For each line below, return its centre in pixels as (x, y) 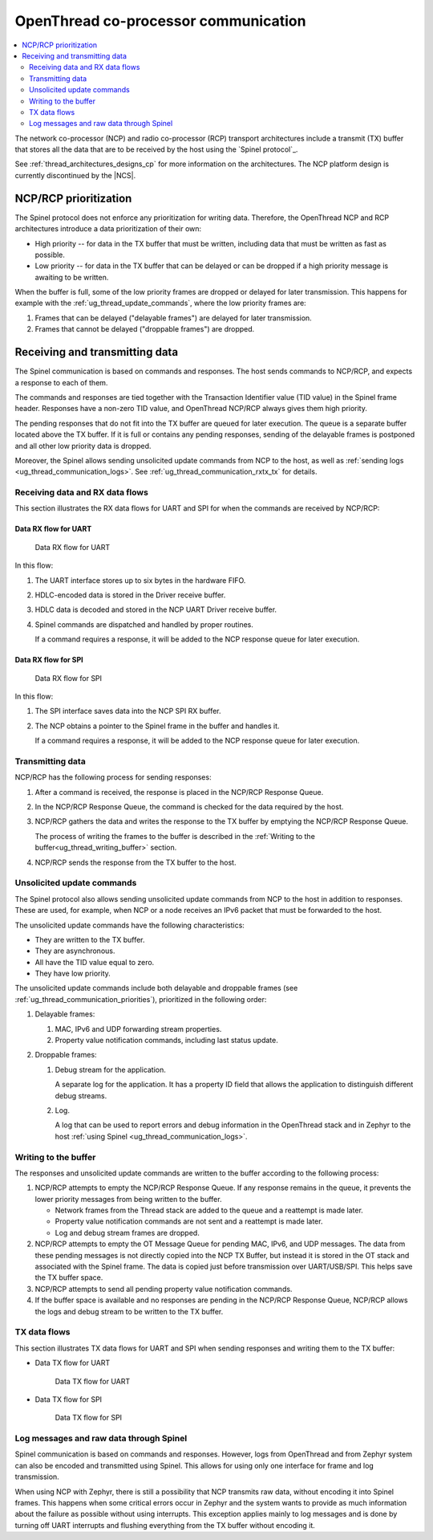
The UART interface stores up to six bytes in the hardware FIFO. (140, 580)
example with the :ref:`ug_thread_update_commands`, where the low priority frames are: (160, 303)
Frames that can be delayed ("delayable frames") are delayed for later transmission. (173, 318)
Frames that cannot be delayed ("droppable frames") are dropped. (145, 329)
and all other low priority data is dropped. (83, 446)
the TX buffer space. (69, 1277)
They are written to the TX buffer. (90, 939)
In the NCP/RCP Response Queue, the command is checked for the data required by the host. (189, 807)
